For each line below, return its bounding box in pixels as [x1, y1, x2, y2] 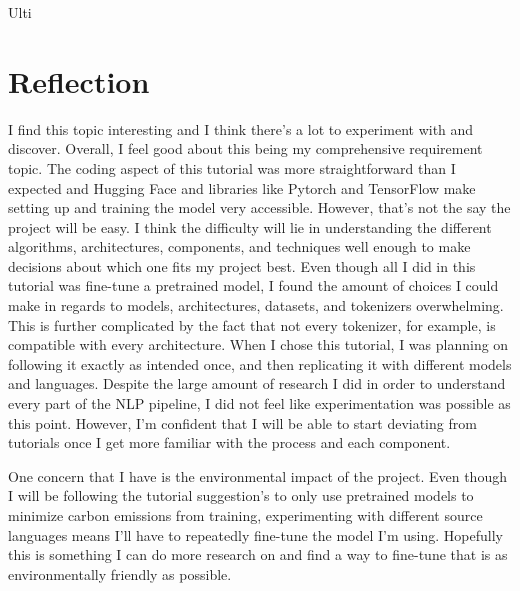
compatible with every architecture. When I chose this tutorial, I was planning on [8, 334, 509, 355]
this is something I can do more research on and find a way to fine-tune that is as [8, 544, 508, 565]
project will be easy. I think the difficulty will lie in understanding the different [8, 216, 492, 237]
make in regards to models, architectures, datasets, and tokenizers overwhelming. [8, 295, 504, 316]
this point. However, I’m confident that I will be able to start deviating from [8, 412, 477, 433]
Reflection [8, 60, 150, 101]
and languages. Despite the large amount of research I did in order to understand [8, 373, 506, 394]
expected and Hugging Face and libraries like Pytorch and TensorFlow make [8, 177, 476, 198]
